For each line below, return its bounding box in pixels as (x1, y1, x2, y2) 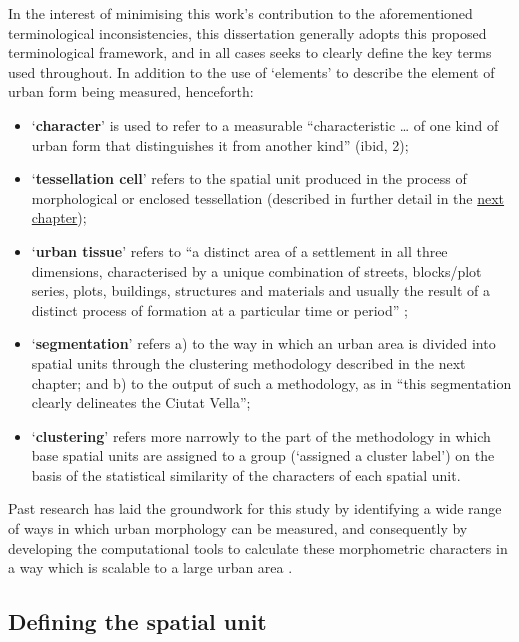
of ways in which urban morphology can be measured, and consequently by (8, 518, 468, 539)
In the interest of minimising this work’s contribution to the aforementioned (8, 3, 473, 23)
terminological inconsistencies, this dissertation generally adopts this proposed (8, 22, 487, 43)
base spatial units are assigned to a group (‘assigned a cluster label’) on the (31, 445, 495, 466)
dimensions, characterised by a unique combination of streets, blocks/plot (31, 260, 482, 281)
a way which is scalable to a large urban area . (8, 557, 293, 578)
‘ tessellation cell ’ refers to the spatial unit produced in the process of (31, 168, 467, 189)
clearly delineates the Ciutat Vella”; (31, 392, 251, 413)
